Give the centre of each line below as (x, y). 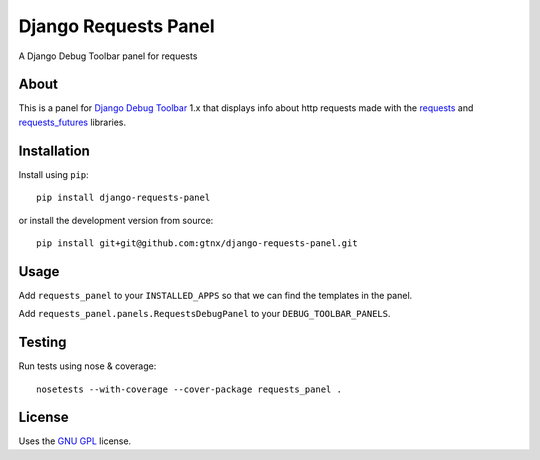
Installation (54, 150)
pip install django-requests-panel (123, 198)
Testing (42, 342)
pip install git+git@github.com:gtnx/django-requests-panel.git (197, 243)
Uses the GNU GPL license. (75, 441)
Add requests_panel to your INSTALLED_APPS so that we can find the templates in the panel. (215, 295)
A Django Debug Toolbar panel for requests (108, 56)
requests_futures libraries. (72, 122)
